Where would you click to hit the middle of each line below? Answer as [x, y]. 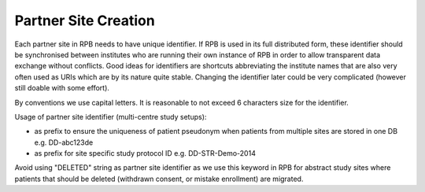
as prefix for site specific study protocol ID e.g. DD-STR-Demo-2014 [145, 153]
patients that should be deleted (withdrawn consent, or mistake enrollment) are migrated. [159, 179]
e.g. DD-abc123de [64, 142]
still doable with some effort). [62, 88]
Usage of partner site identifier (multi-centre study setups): [111, 116]
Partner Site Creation [85, 20]
